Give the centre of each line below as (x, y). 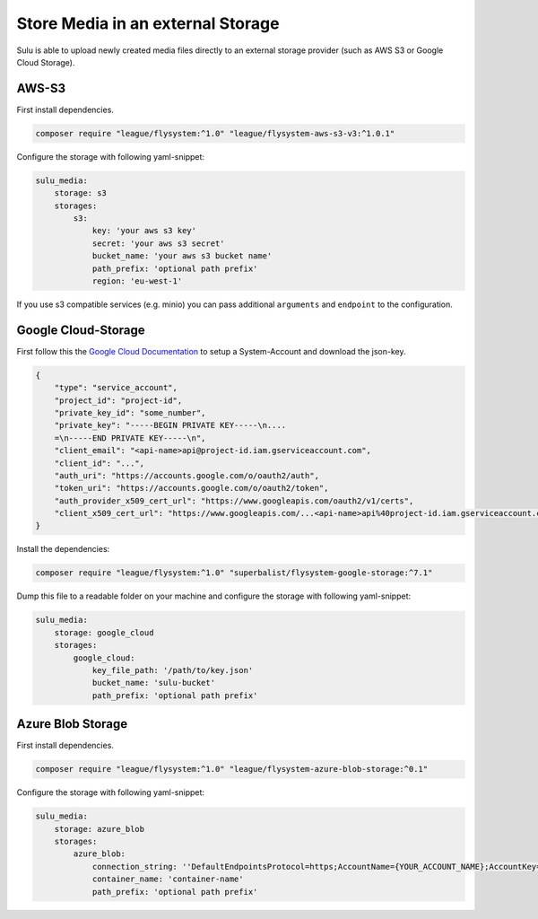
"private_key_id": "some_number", (130, 412)
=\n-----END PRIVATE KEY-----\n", (130, 438)
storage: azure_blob (100, 829)
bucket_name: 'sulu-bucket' (153, 683)
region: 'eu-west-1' (137, 281)
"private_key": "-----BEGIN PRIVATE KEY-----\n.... (170, 425)
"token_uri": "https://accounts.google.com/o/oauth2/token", (191, 488)
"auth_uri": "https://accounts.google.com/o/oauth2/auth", (187, 475)
